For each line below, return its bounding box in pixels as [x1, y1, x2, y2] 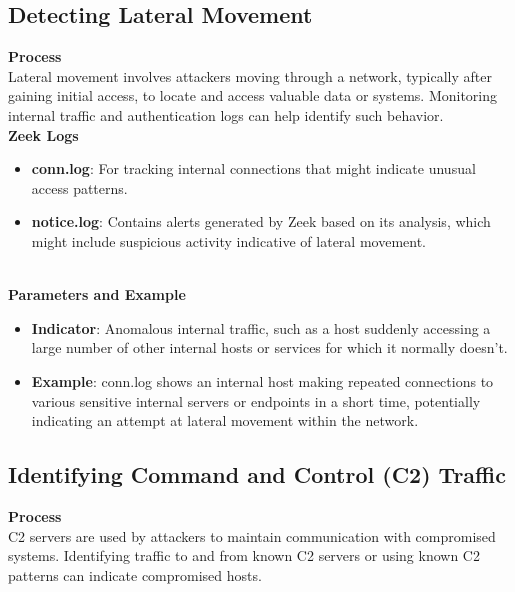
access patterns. [31, 177, 128, 198]
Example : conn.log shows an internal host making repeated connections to [31, 370, 494, 391]
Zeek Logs [8, 124, 79, 145]
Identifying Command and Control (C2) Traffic [8, 459, 506, 490]
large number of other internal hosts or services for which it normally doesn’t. [31, 337, 508, 358]
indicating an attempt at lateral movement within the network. [31, 410, 419, 431]
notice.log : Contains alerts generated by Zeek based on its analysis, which [31, 211, 491, 232]
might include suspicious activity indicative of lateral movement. [31, 230, 427, 251]
